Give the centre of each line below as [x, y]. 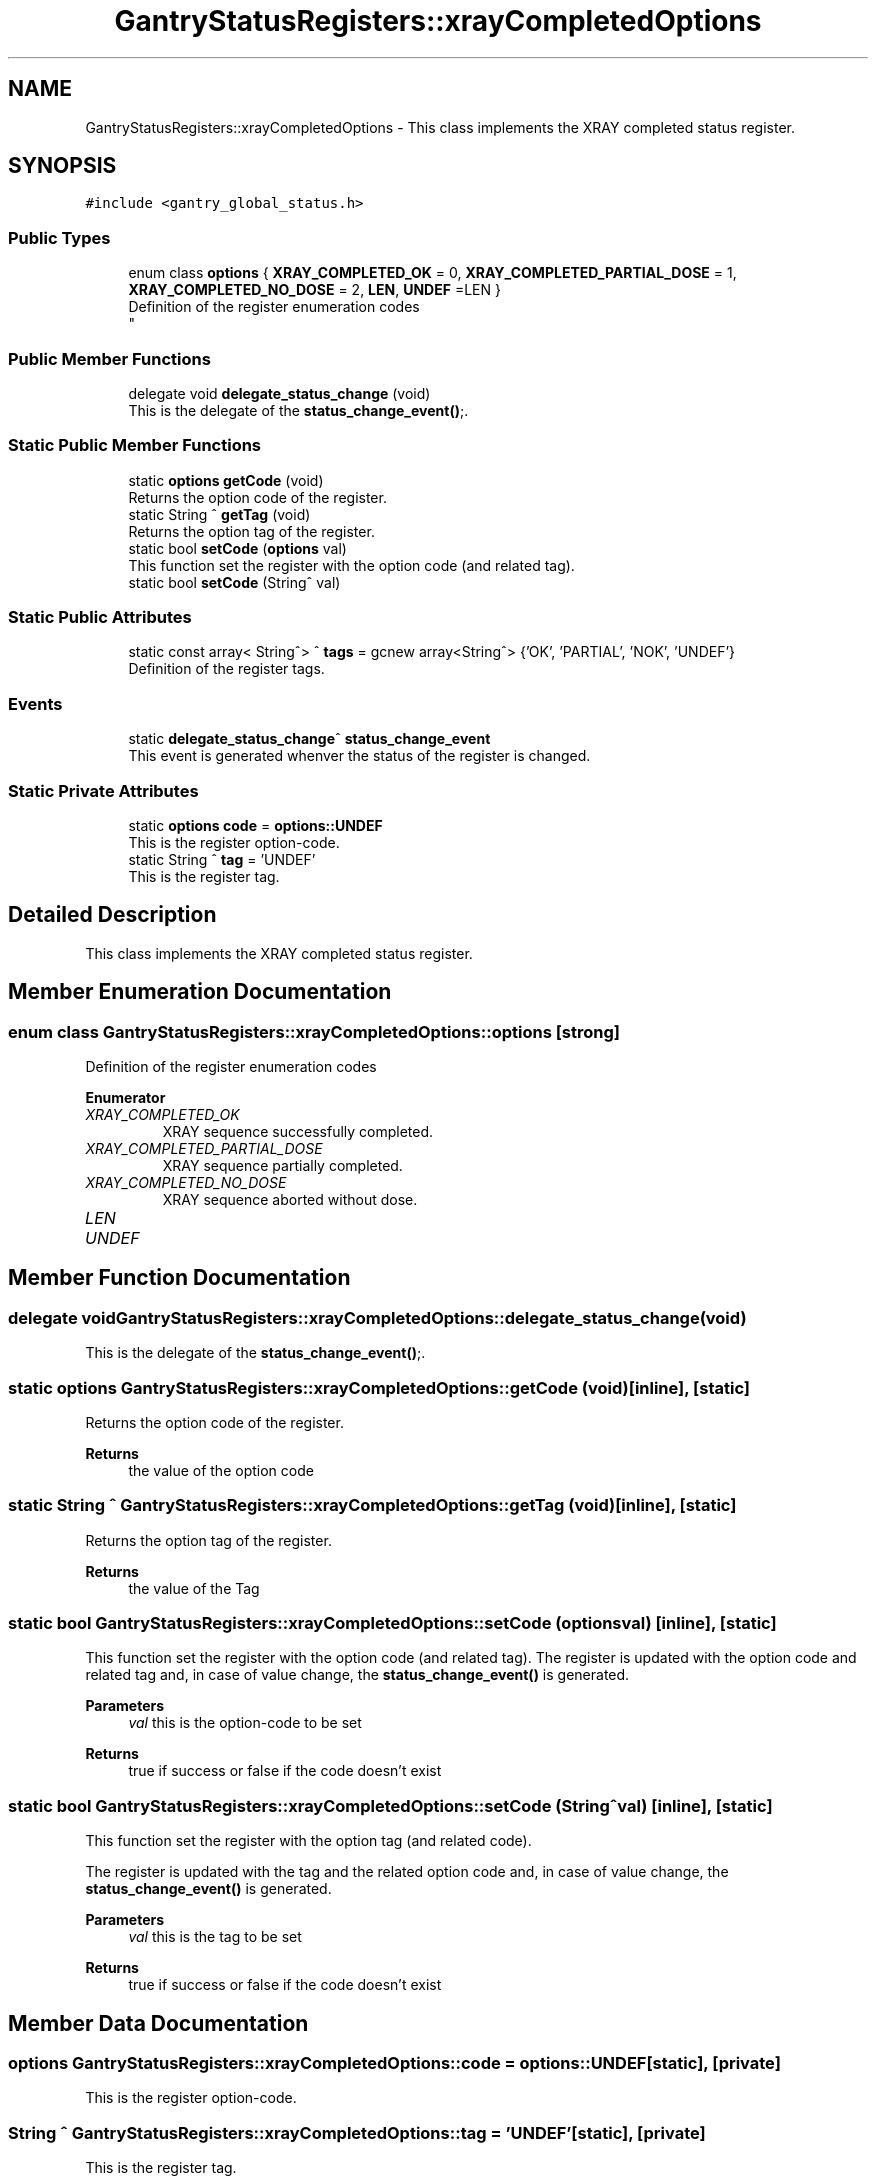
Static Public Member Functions [135, 445]
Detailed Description [112, 915]
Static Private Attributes [103, 790]
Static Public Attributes [100, 617]
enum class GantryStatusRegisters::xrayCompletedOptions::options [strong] [314, 1031]
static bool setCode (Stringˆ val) [234, 582]
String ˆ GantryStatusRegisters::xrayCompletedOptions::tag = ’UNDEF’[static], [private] [357, 2132]
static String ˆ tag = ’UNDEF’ [222, 859]
